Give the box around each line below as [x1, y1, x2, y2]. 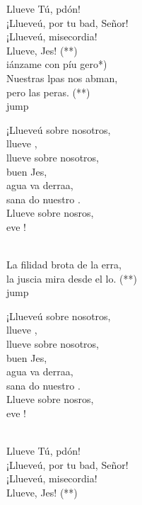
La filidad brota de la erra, [6, 257, 122, 272]
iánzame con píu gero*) [6, 57, 107, 72]
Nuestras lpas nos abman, [6, 70, 118, 85]
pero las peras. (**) [6, 84, 90, 99]
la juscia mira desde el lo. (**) [6, 271, 137, 285]
